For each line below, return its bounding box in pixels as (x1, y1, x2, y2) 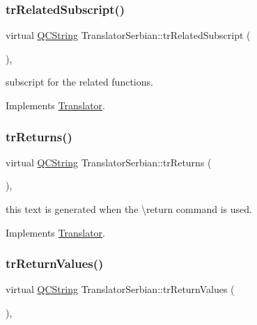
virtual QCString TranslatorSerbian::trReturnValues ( (6, 282, 235, 296)
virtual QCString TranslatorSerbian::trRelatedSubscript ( (6, 28, 251, 42)
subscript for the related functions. (6, 74, 153, 89)
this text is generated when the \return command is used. (6, 202, 252, 216)
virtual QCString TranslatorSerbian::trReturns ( (6, 154, 212, 169)
